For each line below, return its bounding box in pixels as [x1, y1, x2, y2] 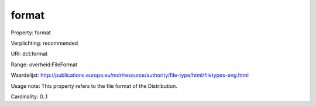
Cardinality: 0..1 [11, 93, 48, 100]
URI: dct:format [11, 50, 48, 58]
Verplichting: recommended [11, 40, 78, 47]
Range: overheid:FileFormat [11, 61, 78, 68]
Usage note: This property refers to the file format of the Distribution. [11, 82, 178, 90]
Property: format [11, 29, 51, 36]
